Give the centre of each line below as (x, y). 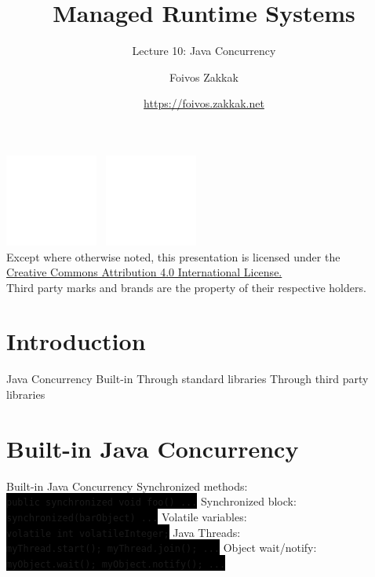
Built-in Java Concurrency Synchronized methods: (127, 486)
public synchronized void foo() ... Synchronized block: (151, 501)
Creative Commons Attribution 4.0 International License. (144, 272)
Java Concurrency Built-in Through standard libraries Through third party (187, 379)
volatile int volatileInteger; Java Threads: (124, 532)
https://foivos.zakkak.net (204, 103)
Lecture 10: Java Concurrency (204, 51)
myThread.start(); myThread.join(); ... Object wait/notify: (162, 548)
